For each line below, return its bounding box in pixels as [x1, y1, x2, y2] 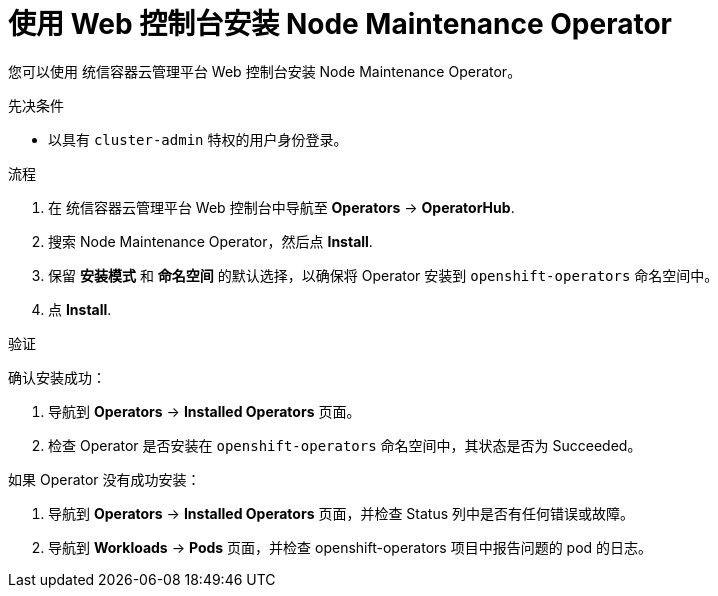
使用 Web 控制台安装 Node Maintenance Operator [8, 7, 673, 41]
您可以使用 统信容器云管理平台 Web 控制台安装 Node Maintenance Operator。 [8, 62, 522, 80]
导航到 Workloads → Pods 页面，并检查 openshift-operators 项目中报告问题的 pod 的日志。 [48, 538, 653, 556]
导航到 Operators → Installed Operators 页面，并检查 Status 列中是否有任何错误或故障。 [48, 504, 635, 522]
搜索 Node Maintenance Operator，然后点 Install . [48, 232, 373, 250]
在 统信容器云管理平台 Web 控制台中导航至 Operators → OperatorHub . [48, 198, 515, 216]
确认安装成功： [8, 368, 106, 386]
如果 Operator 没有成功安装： [8, 470, 201, 488]
